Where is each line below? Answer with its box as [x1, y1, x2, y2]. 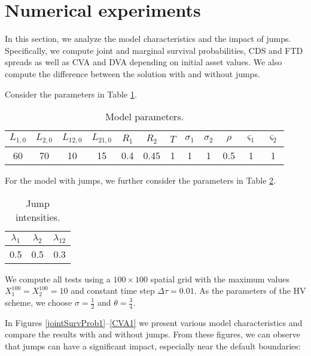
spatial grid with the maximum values [150, 272, 290, 285]
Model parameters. [105, 109, 184, 124]
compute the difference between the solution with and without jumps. [5, 67, 260, 80]
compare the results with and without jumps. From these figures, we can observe [5, 328, 300, 340]
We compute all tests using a [5, 272, 111, 285]
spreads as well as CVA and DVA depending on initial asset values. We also [5, 56, 282, 68]
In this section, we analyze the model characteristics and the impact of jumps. [5, 32, 291, 45]
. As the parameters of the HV [194, 284, 306, 297]
